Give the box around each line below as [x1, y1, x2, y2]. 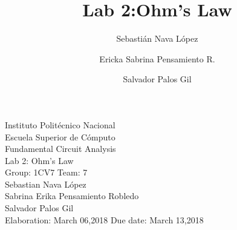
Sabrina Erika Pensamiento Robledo [5, 189, 139, 202]
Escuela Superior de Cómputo [5, 130, 115, 143]
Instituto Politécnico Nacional [5, 118, 115, 131]
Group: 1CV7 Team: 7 [5, 166, 88, 179]
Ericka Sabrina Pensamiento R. [99, 52, 215, 65]
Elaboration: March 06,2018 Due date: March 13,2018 [5, 213, 204, 226]
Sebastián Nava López [116, 32, 198, 45]
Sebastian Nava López [5, 177, 86, 190]
